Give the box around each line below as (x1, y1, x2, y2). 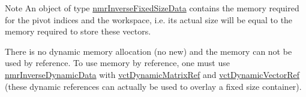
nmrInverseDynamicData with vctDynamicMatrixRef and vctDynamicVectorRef (5, 68, 300, 80)
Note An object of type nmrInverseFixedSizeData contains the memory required (5, 2, 299, 14)
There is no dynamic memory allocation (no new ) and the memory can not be (5, 45, 292, 57)
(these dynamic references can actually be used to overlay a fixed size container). (5, 80, 302, 92)
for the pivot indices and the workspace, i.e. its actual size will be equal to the (5, 13, 293, 26)
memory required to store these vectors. (5, 25, 151, 37)
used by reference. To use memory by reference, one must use (5, 57, 230, 69)
